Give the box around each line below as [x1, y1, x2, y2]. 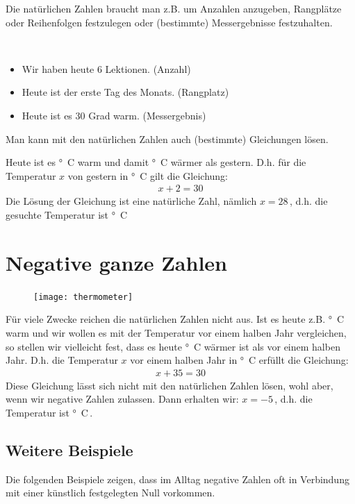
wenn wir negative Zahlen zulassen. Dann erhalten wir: [6, 392, 239, 406]
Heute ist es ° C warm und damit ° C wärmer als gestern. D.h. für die [6, 155, 306, 169]
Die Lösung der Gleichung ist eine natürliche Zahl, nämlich [6, 194, 257, 208]
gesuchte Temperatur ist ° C [6, 207, 128, 221]
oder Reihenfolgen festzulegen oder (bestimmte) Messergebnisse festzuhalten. [6, 15, 333, 29]
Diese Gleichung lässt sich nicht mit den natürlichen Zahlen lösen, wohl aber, [6, 378, 333, 392]
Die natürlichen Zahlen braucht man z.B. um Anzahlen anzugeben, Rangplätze [6, 1, 342, 15]
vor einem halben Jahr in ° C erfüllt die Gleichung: [130, 353, 349, 367]
